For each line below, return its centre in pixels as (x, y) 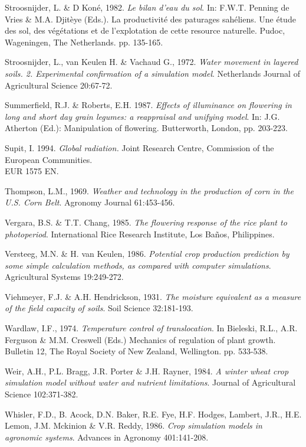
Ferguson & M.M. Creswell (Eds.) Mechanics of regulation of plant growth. (140, 339)
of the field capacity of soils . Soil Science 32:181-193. (99, 308)
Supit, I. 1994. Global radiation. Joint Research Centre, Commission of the (139, 147)
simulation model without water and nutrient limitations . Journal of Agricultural (150, 382)
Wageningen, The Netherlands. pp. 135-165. (84, 42)
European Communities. (49, 159)
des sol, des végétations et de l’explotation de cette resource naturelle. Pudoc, (145, 30)
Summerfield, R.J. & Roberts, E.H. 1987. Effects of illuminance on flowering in (148, 105)
